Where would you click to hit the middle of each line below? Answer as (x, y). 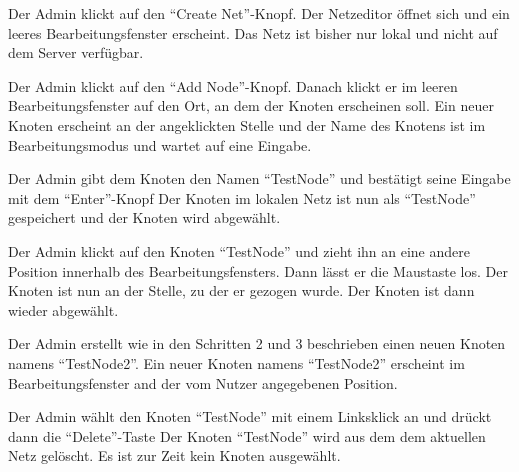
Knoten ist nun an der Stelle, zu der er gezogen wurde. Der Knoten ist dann (241, 290)
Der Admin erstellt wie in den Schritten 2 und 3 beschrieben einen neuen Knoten (257, 343)
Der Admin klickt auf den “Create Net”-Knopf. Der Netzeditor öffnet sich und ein (259, 13)
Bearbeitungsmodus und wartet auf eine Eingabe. (160, 144)
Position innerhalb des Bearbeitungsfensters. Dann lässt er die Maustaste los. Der (258, 270)
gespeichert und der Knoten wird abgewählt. (144, 217)
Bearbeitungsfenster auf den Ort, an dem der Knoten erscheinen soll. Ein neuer (251, 105)
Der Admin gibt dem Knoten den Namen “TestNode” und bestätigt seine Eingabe (259, 178)
